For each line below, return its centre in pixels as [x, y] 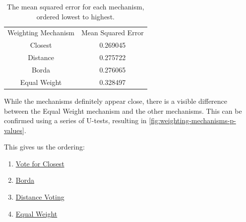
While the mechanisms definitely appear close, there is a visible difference [116, 101]
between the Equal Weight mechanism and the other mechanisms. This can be [123, 111]
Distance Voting [40, 197]
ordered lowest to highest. [75, 16]
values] [14, 130]
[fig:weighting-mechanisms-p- [192, 120]
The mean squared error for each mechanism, [76, 6]
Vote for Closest [40, 163]
